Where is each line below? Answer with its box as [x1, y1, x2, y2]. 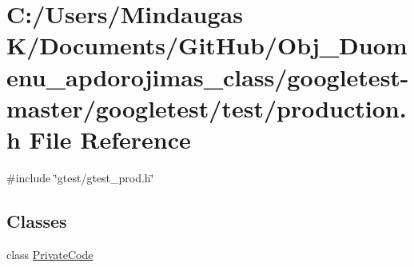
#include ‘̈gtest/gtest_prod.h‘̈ [6, 169, 154, 185]
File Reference [29, 122, 191, 155]
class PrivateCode [6, 245, 94, 262]
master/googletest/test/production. [6, 91, 407, 124]
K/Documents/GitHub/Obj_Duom [6, 29, 408, 62]
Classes [6, 208, 67, 233]
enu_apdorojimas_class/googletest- [6, 60, 409, 93]
